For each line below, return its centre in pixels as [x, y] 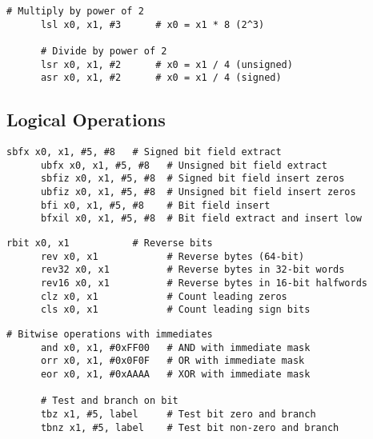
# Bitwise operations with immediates [110, 335]
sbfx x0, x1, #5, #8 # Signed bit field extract [144, 152]
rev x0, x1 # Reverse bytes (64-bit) [172, 256]
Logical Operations [86, 120]
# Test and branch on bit [109, 401]
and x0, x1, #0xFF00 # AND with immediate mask [175, 347]
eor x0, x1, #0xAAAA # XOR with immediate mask [175, 374]
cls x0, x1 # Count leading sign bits [175, 310]
